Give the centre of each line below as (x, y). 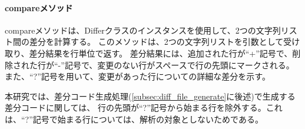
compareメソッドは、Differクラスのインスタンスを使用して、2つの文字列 (143, 30)
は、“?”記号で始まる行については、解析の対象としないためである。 (134, 119)
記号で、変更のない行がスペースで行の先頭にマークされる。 (179, 64)
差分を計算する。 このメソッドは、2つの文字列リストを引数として (156, 42)
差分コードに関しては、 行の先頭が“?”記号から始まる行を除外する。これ (144, 107)
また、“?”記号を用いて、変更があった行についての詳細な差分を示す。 (137, 76)
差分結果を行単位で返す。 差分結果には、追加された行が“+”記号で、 (161, 53)
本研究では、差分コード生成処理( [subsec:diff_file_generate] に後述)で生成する (150, 96)
